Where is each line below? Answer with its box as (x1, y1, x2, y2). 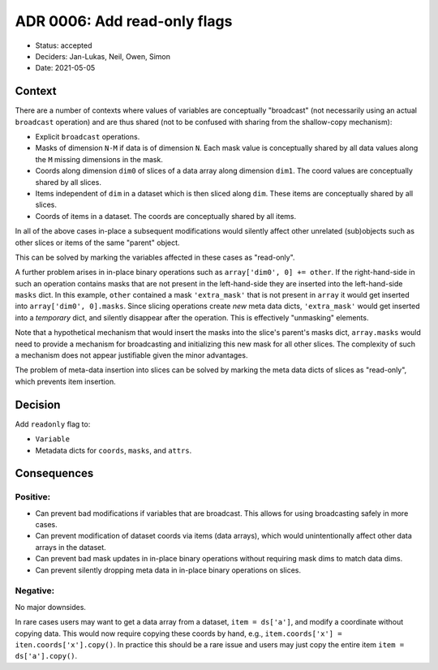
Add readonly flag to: (15, 419, 91, 429)
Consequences (15, 466, 94, 480)
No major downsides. (15, 602, 87, 612)
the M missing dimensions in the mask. (35, 154, 164, 164)
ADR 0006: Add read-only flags (15, 12, 233, 30)
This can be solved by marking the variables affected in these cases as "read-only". (15, 252, 295, 262)
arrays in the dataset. (35, 542, 107, 552)
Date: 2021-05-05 (35, 63, 96, 73)
